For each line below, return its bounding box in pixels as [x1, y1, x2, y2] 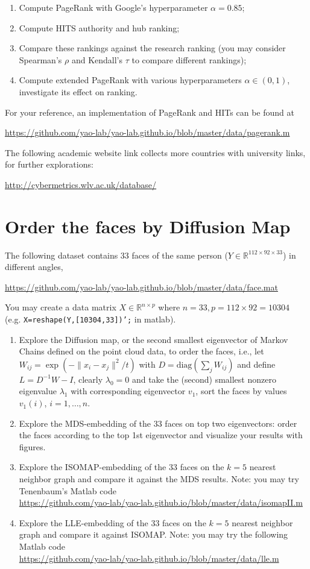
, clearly [73, 373, 103, 385]
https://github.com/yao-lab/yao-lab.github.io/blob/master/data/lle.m [19, 552, 279, 564]
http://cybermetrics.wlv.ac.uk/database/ [5, 178, 157, 190]
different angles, [5, 260, 63, 273]
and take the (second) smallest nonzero [131, 373, 276, 385]
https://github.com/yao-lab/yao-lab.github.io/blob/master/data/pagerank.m [5, 126, 290, 139]
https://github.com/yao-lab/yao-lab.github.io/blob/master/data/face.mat [5, 280, 278, 293]
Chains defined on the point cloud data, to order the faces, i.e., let [19, 345, 264, 357]
